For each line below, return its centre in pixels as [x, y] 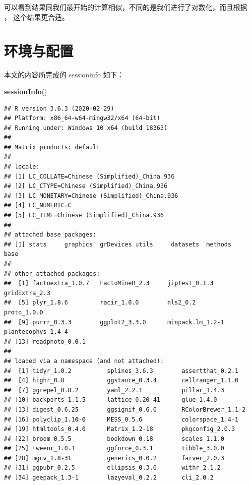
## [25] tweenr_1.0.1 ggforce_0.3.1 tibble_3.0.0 [114, 449]
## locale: [22, 167]
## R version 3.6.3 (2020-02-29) [59, 108]
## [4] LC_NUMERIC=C [38, 206]
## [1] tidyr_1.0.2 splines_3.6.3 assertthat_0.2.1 [121, 371]
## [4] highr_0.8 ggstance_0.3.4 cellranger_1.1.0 [121, 381]
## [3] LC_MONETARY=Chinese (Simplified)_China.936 [91, 196]
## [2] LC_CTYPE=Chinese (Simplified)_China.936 [86, 186]
